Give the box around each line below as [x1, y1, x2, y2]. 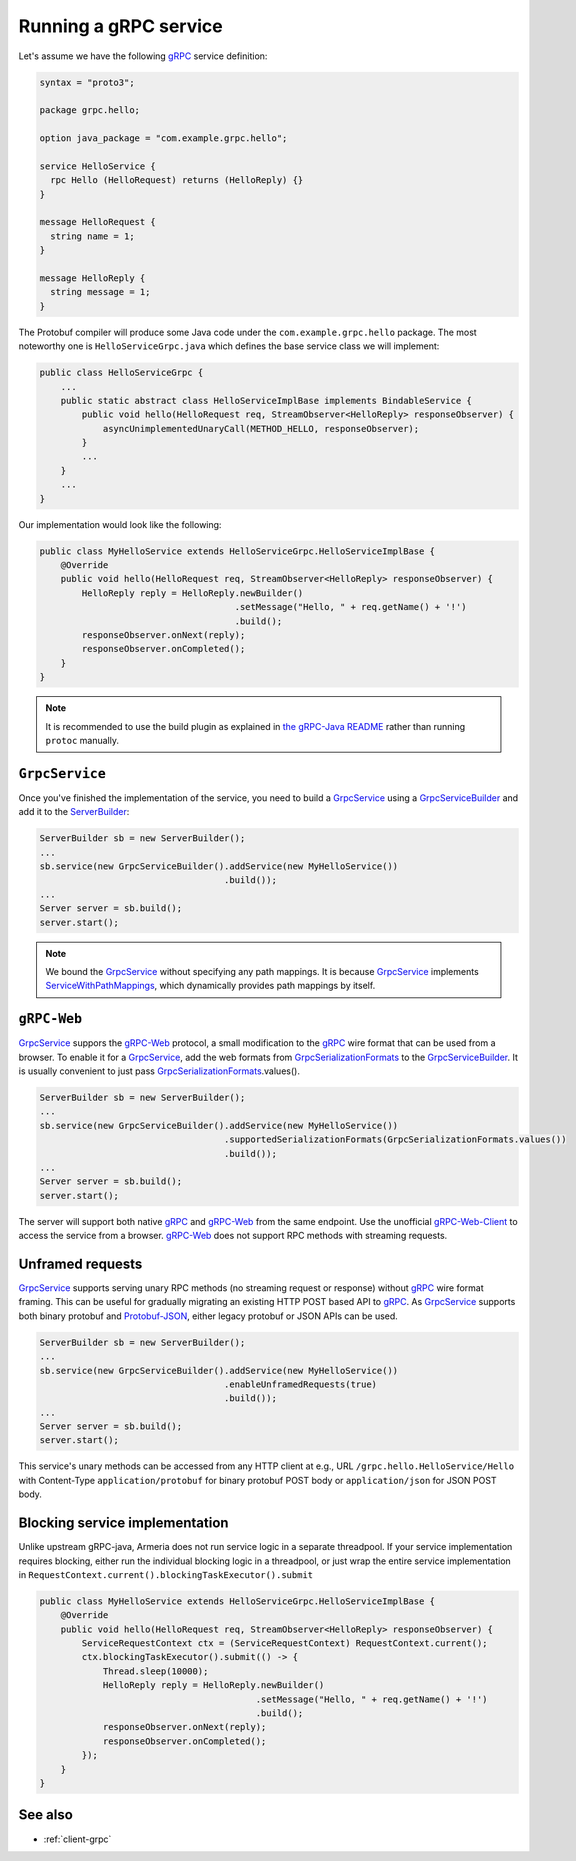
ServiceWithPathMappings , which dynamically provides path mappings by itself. [45, 980, 376, 992]
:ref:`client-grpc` [43, 1833, 112, 1845]
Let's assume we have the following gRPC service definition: [18, 50, 268, 62]
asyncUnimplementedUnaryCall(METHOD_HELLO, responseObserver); [102, 423, 420, 434]
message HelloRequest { [39, 216, 157, 228]
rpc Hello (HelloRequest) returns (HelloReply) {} [50, 175, 304, 186]
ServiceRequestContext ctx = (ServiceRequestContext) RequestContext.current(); [81, 1638, 489, 1649]
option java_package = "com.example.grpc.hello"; [39, 133, 288, 144]
